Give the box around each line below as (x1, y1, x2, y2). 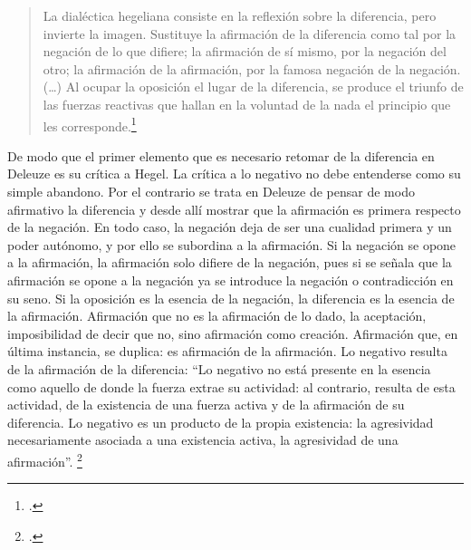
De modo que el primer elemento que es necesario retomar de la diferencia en (7, 146, 435, 165)
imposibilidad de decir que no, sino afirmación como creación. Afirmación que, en (7, 323, 458, 343)
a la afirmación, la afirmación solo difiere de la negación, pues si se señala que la (7, 253, 452, 272)
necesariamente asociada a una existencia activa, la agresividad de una (7, 430, 399, 449)
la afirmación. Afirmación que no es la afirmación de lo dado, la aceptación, (7, 306, 427, 325)
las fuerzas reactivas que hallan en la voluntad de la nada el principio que (43, 94, 451, 113)
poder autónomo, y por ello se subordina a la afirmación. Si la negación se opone (7, 235, 457, 254)
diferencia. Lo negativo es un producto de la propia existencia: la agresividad (7, 412, 434, 431)
